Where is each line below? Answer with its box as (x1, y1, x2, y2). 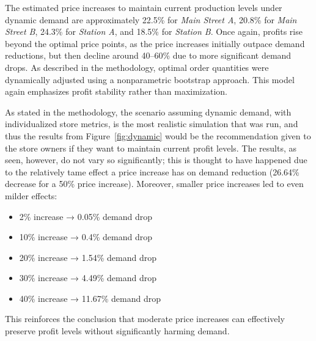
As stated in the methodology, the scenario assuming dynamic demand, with (5, 105, 292, 118)
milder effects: (5, 189, 57, 202)
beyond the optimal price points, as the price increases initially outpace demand (5, 37, 305, 50)
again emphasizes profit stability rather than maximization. (5, 85, 227, 98)
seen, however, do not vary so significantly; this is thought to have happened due (5, 153, 307, 166)
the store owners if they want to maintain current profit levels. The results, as (5, 141, 297, 154)
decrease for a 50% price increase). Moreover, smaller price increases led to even (5, 177, 304, 190)
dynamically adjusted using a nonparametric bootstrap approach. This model (5, 73, 295, 86)
